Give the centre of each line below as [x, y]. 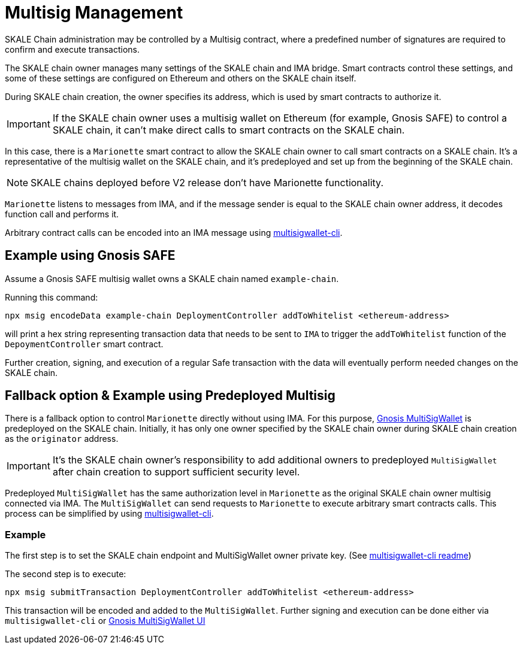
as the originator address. [62, 439]
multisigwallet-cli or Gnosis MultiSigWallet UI [105, 621]
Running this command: [52, 297]
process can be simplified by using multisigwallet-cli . [109, 514]
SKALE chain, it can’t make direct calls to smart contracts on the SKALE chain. [229, 130]
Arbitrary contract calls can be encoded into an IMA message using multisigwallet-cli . [174, 232]
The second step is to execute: [66, 574]
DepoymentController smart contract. [84, 344]
